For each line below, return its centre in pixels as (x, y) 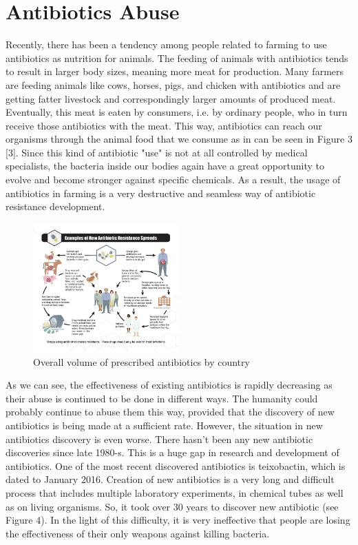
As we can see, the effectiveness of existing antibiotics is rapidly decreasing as (169, 385)
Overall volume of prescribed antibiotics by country (141, 361)
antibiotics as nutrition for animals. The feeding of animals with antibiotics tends (177, 58)
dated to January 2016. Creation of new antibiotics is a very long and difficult (170, 479)
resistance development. (55, 206)
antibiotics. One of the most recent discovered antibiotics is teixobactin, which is (176, 465)
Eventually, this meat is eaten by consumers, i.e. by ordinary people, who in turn (177, 112)
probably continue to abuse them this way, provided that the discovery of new (170, 412)
